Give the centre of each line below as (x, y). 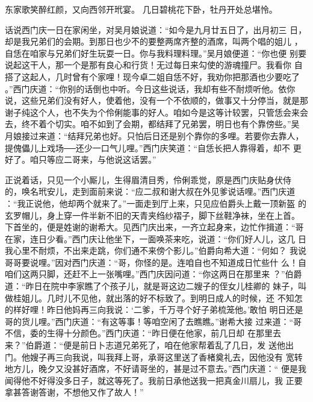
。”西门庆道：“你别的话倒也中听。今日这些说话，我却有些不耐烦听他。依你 (150, 88)
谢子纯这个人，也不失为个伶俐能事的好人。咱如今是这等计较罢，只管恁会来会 (156, 112)
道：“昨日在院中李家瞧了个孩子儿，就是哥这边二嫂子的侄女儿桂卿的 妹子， (152, 286)
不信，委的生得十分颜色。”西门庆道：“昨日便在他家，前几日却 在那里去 (143, 333)
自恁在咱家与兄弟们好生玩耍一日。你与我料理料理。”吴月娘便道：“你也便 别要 (156, 53)
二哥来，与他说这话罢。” (110, 159)
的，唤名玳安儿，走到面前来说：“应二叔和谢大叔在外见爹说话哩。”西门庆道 (150, 191)
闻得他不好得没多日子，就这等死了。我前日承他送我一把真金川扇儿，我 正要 (154, 380)
